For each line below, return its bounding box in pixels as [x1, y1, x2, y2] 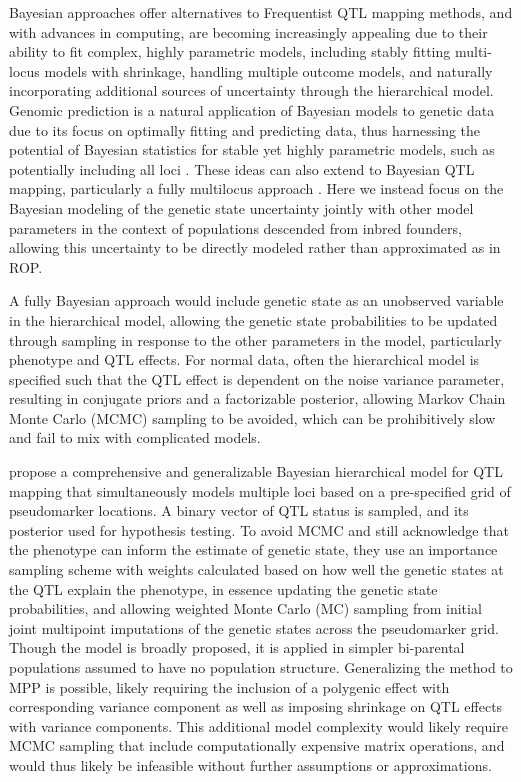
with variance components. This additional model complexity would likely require [9, 715, 508, 736]
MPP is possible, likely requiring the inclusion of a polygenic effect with [9, 676, 450, 697]
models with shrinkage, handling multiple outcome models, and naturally [44, 60, 493, 81]
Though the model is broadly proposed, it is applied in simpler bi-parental [9, 637, 465, 658]
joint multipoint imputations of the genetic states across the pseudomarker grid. [9, 617, 499, 638]
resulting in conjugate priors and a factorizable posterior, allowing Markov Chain [9, 388, 506, 409]
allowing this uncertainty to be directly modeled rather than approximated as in [9, 237, 501, 258]
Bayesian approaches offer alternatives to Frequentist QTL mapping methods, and [9, 2, 513, 22]
